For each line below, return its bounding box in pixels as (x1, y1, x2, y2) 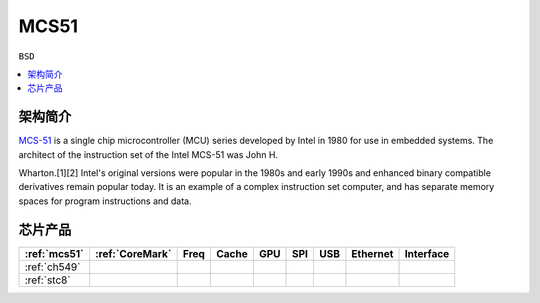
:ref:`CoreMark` (95, 246, 172, 260)
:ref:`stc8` (24, 273, 71, 287)
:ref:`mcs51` (24, 246, 84, 260)
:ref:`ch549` (24, 260, 81, 274)
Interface (404, 246, 450, 260)
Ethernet (351, 246, 394, 260)
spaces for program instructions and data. (18, 195, 192, 207)
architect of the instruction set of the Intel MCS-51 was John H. (18, 148, 279, 160)
